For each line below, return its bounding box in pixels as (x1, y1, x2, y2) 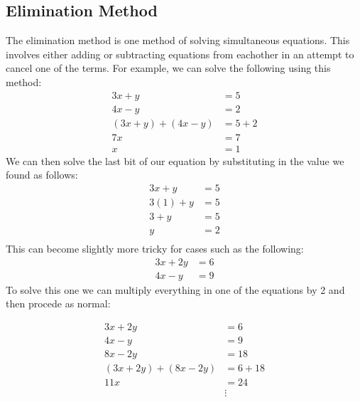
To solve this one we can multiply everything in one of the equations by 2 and (6, 282, 345, 297)
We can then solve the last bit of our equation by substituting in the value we (6, 153, 344, 168)
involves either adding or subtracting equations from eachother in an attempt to (6, 46, 354, 61)
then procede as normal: (6, 296, 111, 311)
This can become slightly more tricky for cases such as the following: (6, 241, 304, 256)
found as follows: (6, 167, 78, 182)
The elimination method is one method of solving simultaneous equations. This (6, 33, 350, 48)
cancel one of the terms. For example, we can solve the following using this (6, 60, 331, 75)
